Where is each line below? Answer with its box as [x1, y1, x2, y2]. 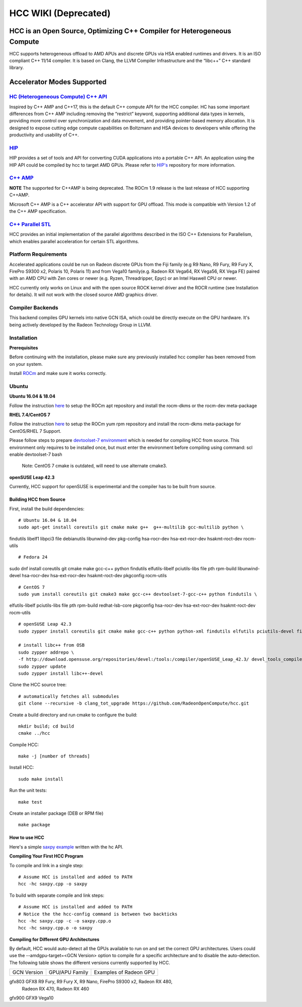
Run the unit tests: [9, 788, 47, 794]
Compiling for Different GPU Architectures [9, 936, 100, 942]
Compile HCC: [9, 741, 39, 747]
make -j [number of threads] [18, 753, 90, 759]
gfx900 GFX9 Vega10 [9, 995, 54, 1001]
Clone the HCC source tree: [9, 682, 67, 688]
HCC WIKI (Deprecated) [9, 8, 111, 19]
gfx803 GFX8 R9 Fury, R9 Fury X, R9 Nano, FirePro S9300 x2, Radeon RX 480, [9, 979, 173, 985]
